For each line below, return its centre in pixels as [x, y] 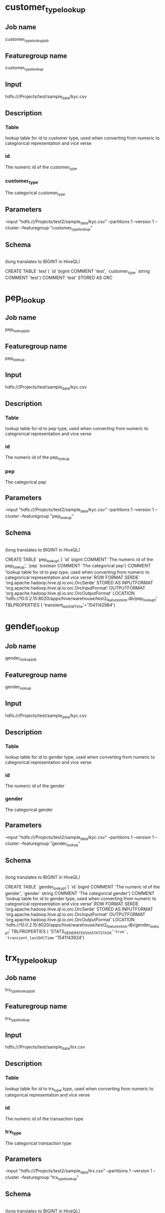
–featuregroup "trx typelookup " [49, 1178]
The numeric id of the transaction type [44, 1118]
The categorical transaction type [38, 1143]
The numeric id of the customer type [41, 167]
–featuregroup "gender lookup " [50, 844]
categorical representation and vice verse [48, 1095]
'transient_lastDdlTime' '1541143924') [45, 937]
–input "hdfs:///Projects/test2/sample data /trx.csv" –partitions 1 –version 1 [79, 1171]
